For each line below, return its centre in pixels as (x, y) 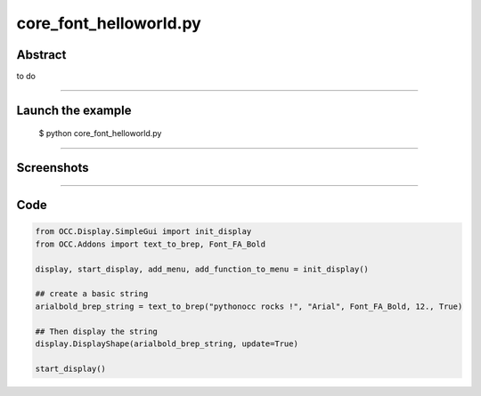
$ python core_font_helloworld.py (100, 133)
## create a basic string (92, 294)
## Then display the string (96, 331)
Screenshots (53, 168)
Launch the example (74, 110)
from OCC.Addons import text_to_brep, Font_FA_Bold (151, 244)
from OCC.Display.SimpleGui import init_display (143, 232)
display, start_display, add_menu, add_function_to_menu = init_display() (202, 269)
